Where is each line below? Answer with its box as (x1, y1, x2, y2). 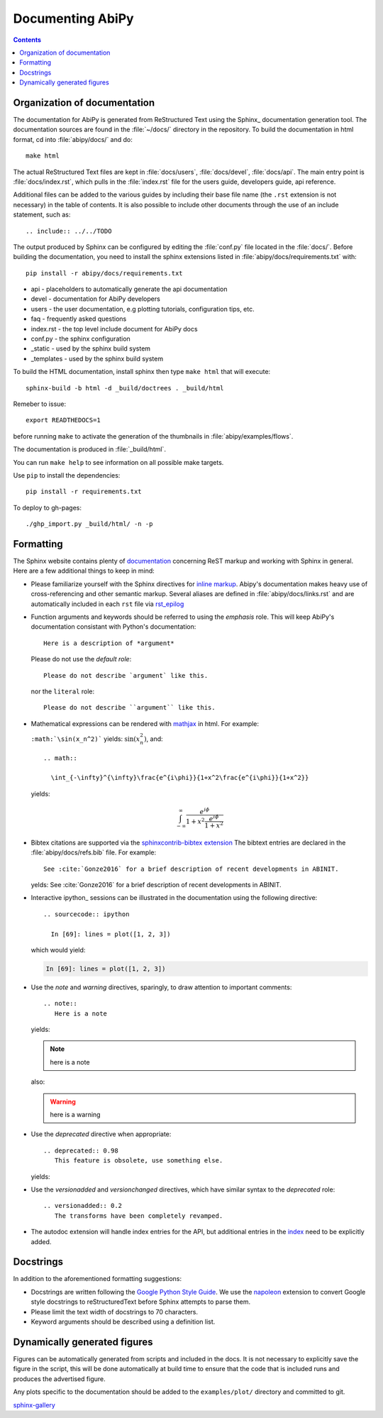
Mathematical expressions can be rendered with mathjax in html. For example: (30, 719, 259, 727)
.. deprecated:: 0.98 (43, 1146, 118, 1155)
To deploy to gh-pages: (13, 503, 82, 512)
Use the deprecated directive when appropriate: (30, 1130, 172, 1138)
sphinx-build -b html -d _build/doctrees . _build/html (26, 384, 224, 392)
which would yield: (30, 945, 86, 954)
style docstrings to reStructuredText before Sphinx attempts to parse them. (30, 1297, 251, 1306)
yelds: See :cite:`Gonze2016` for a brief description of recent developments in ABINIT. (30, 881, 282, 889)
